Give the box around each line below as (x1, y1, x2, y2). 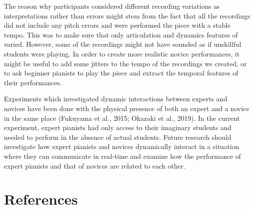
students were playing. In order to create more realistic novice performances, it (4, 48, 240, 58)
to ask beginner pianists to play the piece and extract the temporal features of (4, 68, 238, 78)
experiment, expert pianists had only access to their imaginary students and (4, 122, 232, 133)
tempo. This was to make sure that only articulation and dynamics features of (4, 29, 238, 39)
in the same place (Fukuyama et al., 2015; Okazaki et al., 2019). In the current (4, 113, 240, 123)
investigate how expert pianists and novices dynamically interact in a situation (4, 141, 239, 152)
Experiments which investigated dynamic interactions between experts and (4, 94, 228, 104)
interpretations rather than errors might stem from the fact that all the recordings (4, 10, 250, 20)
